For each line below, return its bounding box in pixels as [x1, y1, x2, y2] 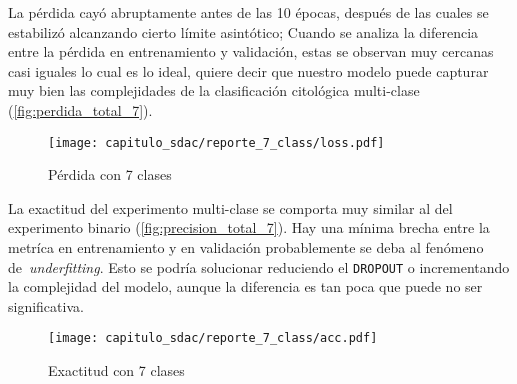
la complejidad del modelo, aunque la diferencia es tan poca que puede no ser [8, 276, 483, 297]
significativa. [8, 295, 84, 316]
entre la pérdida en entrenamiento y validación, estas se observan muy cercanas [8, 41, 494, 62]
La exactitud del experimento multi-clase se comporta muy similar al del [8, 197, 453, 218]
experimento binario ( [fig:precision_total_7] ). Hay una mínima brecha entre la [8, 217, 490, 238]
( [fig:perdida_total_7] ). [8, 99, 153, 120]
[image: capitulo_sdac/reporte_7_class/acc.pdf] [48, 331, 378, 346]
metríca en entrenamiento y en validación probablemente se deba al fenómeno [8, 237, 484, 257]
